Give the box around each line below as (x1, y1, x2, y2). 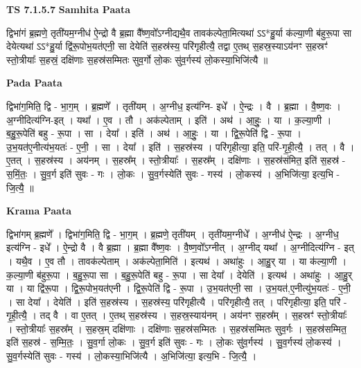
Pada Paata (6, 75, 62, 90)
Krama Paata (6, 203, 71, 218)
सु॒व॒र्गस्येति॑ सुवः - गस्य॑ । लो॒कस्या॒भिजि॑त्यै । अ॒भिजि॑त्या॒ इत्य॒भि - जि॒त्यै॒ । (6, 349, 257, 363)
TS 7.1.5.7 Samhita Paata (6, 2, 131, 16)
